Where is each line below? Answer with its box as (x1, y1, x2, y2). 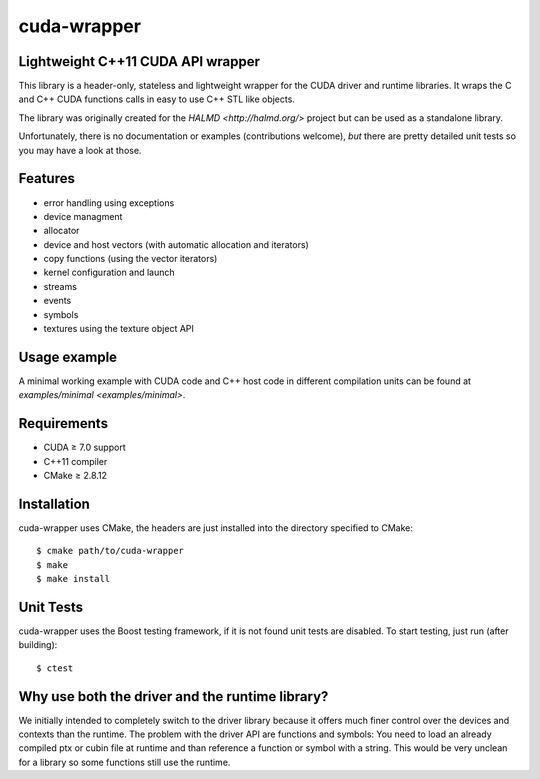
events (43, 295, 72, 307)
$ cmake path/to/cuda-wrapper (36, 545, 185, 557)
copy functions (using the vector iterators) (43, 253, 218, 265)
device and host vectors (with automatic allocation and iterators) (43, 238, 309, 250)
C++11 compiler (43, 455, 108, 467)
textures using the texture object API (43, 323, 195, 335)
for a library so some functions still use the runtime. (18, 756, 231, 768)
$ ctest (36, 662, 74, 674)
